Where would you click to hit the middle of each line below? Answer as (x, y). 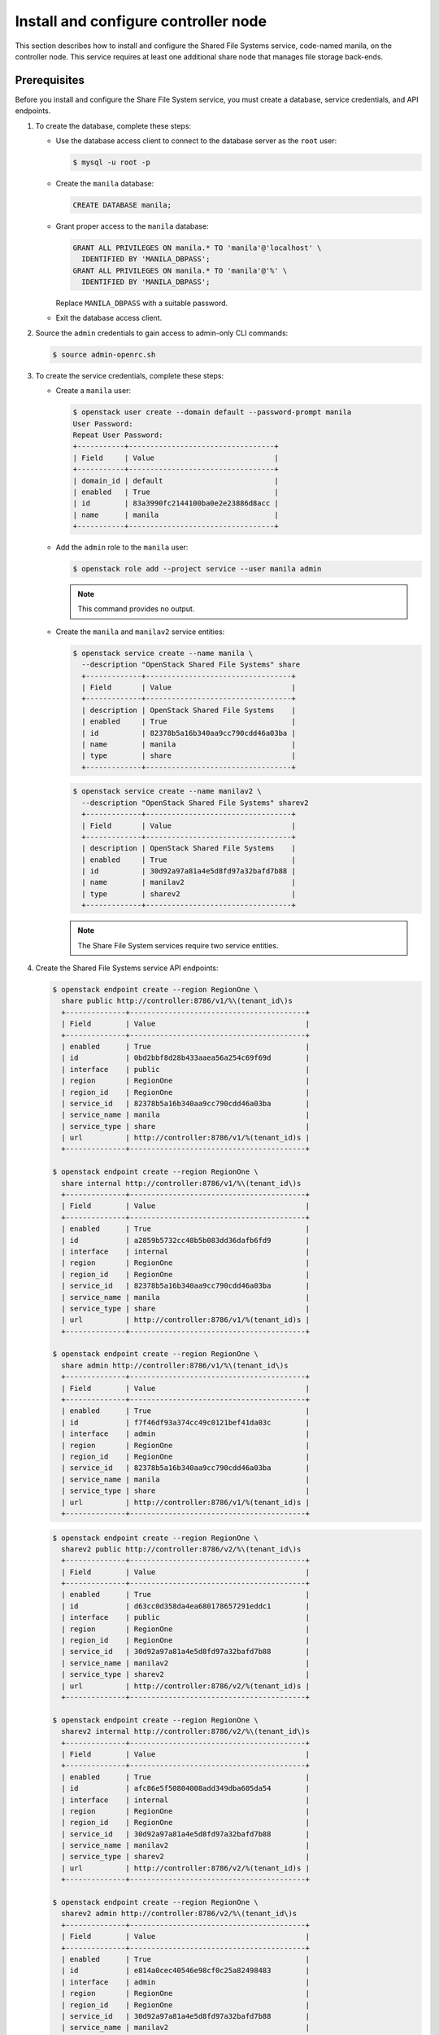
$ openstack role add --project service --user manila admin (197, 569)
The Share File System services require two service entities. (178, 945)
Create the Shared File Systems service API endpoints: (127, 968)
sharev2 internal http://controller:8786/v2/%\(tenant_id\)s (186, 1731)
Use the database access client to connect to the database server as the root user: (196, 141)
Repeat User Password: (118, 435)
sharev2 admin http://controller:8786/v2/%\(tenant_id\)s (179, 1914)
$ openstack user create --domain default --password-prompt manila (212, 412)
